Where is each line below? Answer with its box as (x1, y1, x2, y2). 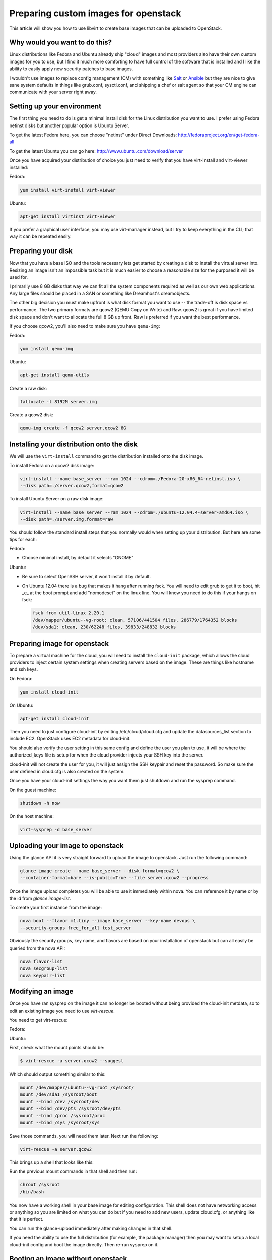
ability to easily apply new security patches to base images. (9, 66, 133, 72)
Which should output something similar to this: (9, 1071, 106, 1077)
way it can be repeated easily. (9, 233, 72, 239)
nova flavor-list (20, 958, 63, 964)
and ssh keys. (9, 666, 38, 672)
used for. (9, 274, 28, 280)
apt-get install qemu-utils (20, 372, 89, 378)
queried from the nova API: (9, 945, 65, 951)
